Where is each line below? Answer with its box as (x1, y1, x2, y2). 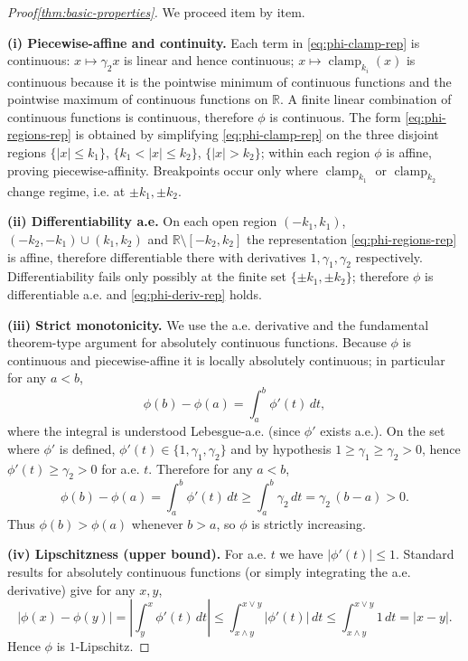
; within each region (260, 143, 370, 161)
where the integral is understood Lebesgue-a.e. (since (7, 421, 301, 440)
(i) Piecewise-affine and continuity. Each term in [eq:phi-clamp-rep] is (7, 33, 420, 52)
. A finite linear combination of (280, 90, 452, 109)
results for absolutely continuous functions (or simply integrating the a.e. (7, 562, 411, 581)
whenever (131, 514, 183, 533)
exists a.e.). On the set (320, 421, 445, 440)
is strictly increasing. (251, 514, 366, 533)
